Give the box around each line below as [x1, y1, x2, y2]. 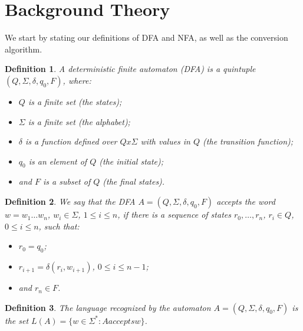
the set [5, 314, 29, 326]
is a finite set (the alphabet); [28, 115, 130, 127]
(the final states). [103, 175, 165, 188]
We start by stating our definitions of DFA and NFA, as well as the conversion [5, 31, 288, 44]
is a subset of [43, 175, 91, 188]
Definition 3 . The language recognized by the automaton [5, 301, 211, 313]
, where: [62, 74, 91, 86]
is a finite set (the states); [28, 95, 122, 107]
